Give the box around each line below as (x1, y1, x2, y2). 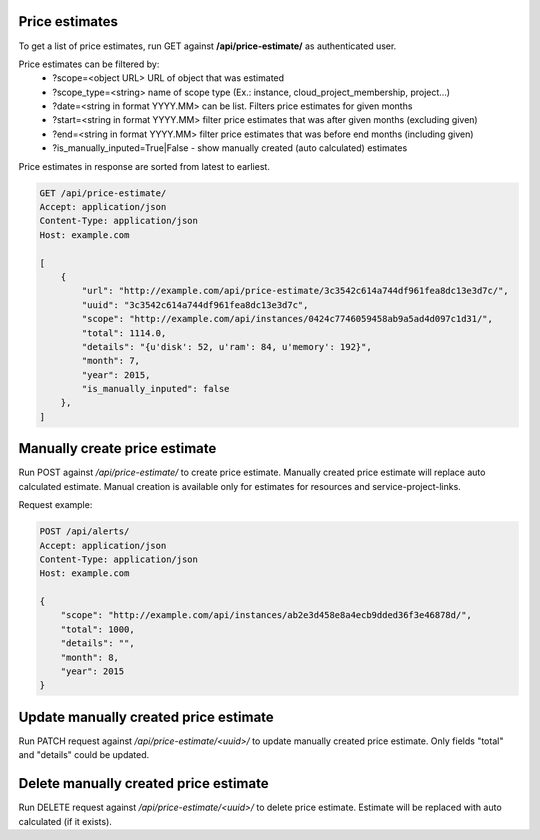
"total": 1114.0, (81, 327, 167, 339)
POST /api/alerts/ (39, 526, 130, 537)
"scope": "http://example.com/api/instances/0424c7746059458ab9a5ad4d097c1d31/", (81, 313, 494, 325)
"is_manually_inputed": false (81, 383, 230, 395)
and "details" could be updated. (18, 749, 150, 761)
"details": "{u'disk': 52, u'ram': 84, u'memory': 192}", (81, 341, 372, 352)
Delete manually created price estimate (18, 775, 269, 792)
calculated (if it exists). (18, 815, 112, 827)
